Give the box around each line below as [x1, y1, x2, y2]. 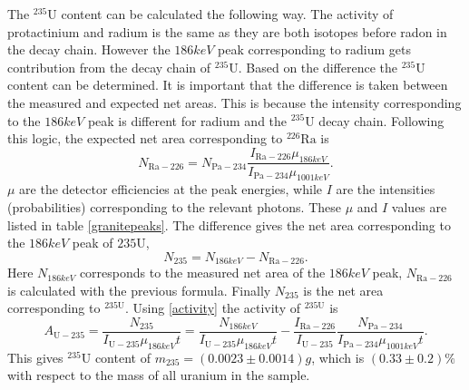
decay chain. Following [318, 111, 445, 130]
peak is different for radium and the [87, 111, 288, 130]
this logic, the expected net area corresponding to [7, 129, 283, 148]
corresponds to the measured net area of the [79, 263, 326, 282]
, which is [311, 347, 365, 366]
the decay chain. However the [7, 40, 171, 59]
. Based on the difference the [238, 57, 398, 76]
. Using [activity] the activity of [124, 298, 300, 317]
